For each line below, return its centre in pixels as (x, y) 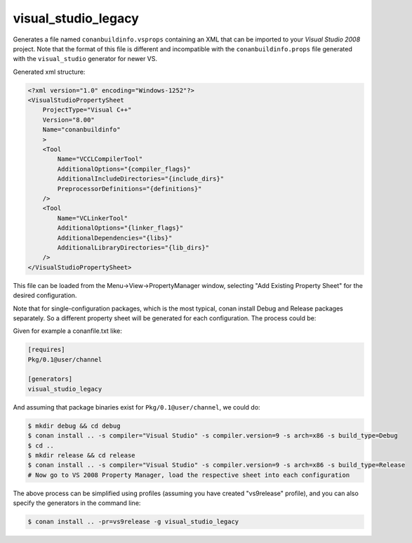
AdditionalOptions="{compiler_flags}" (124, 169)
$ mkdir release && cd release (82, 455)
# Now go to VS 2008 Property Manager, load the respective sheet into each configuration (189, 475)
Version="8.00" (68, 120)
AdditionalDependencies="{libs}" (115, 238)
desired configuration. (45, 296)
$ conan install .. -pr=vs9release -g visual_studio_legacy (133, 522)
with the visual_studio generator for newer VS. (85, 59)
